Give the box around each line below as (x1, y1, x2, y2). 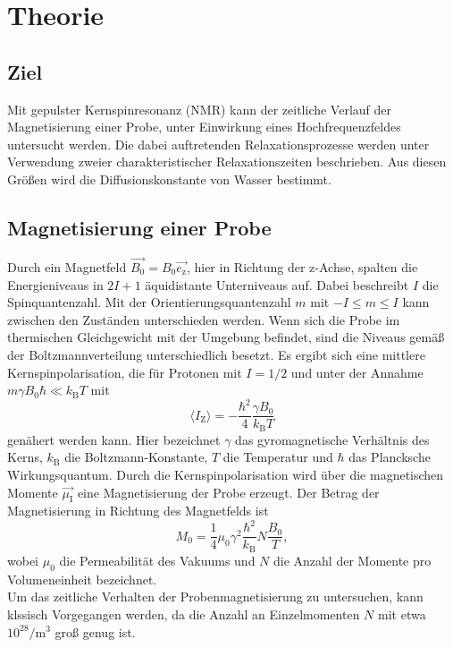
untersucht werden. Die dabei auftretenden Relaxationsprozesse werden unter (7, 134, 430, 153)
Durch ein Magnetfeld (7, 257, 127, 276)
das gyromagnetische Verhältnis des (235, 430, 430, 448)
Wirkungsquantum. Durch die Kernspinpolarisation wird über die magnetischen (7, 465, 444, 483)
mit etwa (378, 604, 426, 623)
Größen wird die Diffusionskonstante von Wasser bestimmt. (7, 169, 331, 188)
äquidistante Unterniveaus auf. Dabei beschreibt (145, 275, 409, 294)
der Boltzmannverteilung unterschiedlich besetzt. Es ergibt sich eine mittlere (7, 345, 425, 363)
